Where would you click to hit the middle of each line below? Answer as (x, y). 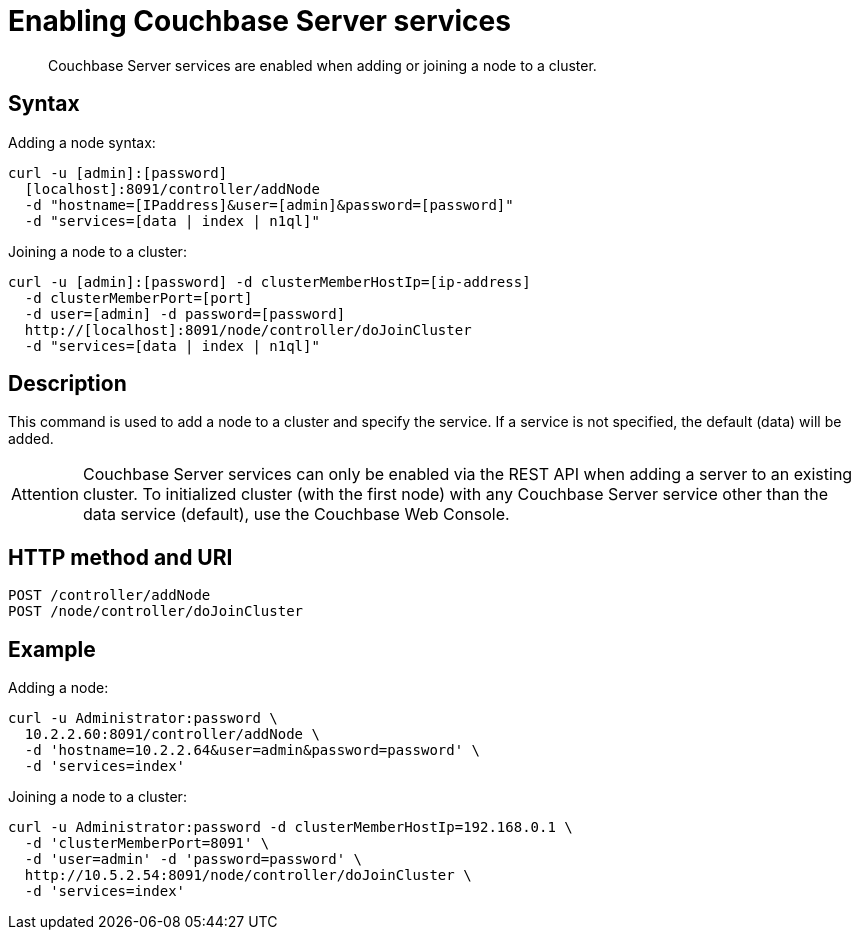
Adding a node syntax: (82, 142)
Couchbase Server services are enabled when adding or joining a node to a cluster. (322, 65)
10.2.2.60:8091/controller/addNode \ (172, 734)
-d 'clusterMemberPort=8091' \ (147, 843)
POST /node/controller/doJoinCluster (156, 611)
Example (52, 649)
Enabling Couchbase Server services (259, 21)
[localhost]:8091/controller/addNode (172, 188)
